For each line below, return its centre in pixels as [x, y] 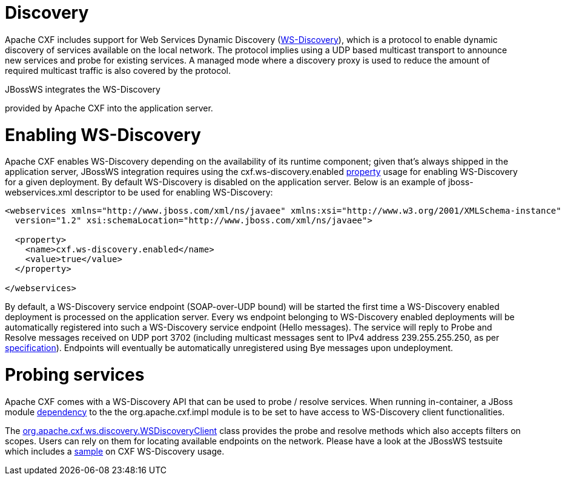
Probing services [75, 375]
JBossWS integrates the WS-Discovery [83, 89]
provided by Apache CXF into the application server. [109, 108]
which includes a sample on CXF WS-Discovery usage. [115, 451]
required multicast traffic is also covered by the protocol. [118, 70]
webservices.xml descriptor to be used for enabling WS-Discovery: [139, 192]
